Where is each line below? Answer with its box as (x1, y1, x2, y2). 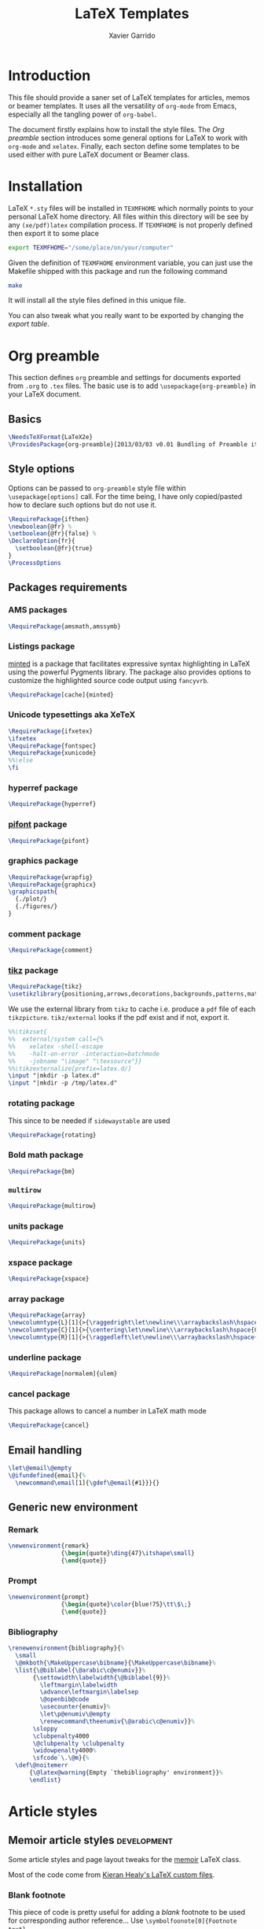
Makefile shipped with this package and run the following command (8, 266, 228, 275)
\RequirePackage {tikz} (8, 983, 82, 991)
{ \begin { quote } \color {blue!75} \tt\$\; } (60, 1601, 192, 1609)
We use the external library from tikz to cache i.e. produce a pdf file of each (8, 1004, 256, 1014)
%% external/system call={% (8, 1036, 104, 1044)
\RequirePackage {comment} (8, 946, 93, 955)
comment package (8, 928, 81, 939)
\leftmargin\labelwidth (39, 1681, 118, 1689)
